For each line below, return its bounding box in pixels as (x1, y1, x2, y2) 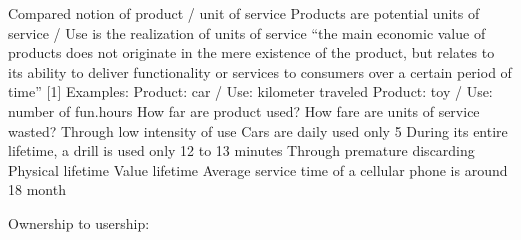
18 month (8, 179, 66, 200)
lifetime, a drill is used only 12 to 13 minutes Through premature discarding (8, 140, 475, 161)
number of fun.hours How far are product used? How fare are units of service (8, 100, 480, 121)
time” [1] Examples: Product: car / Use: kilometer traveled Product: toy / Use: (8, 81, 493, 102)
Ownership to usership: (8, 212, 150, 233)
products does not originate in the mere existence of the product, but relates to (8, 42, 495, 63)
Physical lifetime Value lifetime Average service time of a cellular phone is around (8, 159, 508, 180)
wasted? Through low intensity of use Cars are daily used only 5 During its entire (8, 120, 508, 141)
